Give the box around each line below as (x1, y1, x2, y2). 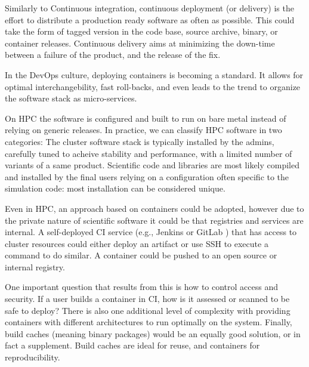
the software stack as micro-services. (5, 92, 137, 104)
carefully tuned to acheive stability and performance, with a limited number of (5, 147, 292, 159)
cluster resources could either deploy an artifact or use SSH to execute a (5, 237, 268, 249)
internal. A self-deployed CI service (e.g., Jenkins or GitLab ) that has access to (5, 226, 297, 238)
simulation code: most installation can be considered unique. (5, 182, 225, 195)
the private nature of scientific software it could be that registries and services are (5, 214, 304, 226)
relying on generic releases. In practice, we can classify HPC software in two (5, 124, 282, 136)
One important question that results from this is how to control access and (5, 280, 279, 293)
